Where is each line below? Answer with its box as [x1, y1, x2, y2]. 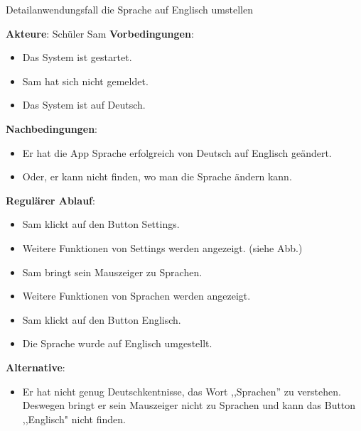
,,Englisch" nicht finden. [22, 411, 126, 426]
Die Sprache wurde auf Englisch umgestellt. [22, 336, 212, 351]
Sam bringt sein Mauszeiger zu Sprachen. [22, 264, 203, 279]
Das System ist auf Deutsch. [22, 97, 146, 112]
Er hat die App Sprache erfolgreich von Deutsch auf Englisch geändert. [22, 145, 332, 160]
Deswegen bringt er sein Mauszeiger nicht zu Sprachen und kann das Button [22, 398, 356, 413]
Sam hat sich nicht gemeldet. [22, 73, 149, 88]
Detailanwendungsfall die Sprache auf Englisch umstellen [6, 2, 253, 16]
